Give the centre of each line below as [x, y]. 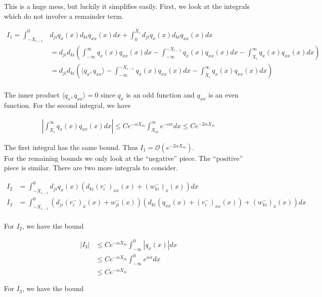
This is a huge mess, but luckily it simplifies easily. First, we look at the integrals [127, 6]
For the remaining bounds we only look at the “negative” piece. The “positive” [123, 158]
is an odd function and [161, 95]
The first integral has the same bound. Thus [71, 147]
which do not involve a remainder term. [64, 16]
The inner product [32, 95]
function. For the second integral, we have [68, 105]
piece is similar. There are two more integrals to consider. [91, 168]
